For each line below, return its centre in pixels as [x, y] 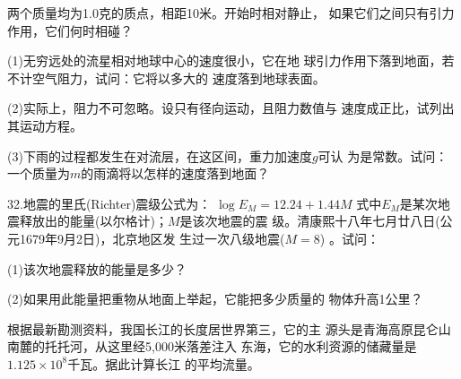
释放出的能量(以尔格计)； [93, 221]
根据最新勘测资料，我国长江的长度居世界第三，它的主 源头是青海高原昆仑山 [229, 328]
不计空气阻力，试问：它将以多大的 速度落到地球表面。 [166, 78]
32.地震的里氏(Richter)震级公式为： [109, 203]
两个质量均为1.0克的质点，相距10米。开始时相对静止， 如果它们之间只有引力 [231, 13]
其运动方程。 [45, 125]
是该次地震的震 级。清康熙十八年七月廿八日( [310, 221]
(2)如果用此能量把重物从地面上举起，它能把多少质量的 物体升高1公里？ [215, 299]
